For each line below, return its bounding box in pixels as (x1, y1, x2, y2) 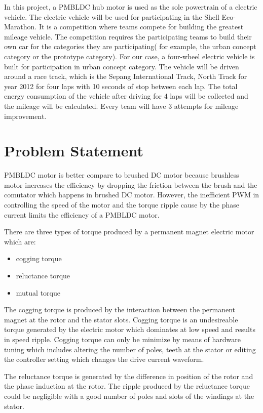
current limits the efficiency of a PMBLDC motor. (4, 209, 160, 220)
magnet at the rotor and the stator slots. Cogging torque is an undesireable (4, 314, 238, 324)
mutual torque (16, 287, 60, 298)
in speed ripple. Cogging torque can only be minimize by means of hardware (4, 334, 241, 344)
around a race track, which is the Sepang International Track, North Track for (4, 71, 247, 81)
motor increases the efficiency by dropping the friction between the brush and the (4, 179, 257, 190)
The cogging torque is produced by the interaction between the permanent (4, 304, 236, 315)
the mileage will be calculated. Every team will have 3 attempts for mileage (4, 100, 239, 111)
